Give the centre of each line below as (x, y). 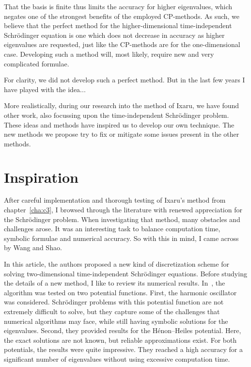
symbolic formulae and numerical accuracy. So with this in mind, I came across (121, 238)
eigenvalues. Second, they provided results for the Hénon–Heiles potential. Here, (123, 330)
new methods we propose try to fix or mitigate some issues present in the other (122, 134)
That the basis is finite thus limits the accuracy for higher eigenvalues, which (118, 6)
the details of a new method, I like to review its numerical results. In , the (115, 283)
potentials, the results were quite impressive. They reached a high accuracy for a (123, 349)
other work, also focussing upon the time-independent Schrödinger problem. (117, 115)
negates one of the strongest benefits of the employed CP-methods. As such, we (122, 16)
